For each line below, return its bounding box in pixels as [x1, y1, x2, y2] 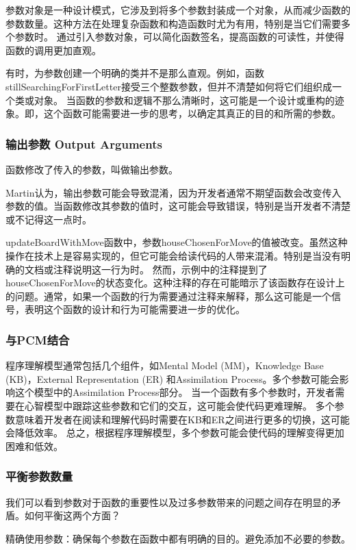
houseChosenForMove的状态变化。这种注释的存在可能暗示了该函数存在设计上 [5, 275, 345, 290]
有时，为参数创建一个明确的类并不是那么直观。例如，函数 [5, 66, 264, 80]
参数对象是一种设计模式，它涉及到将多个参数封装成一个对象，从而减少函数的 [5, 3, 351, 16]
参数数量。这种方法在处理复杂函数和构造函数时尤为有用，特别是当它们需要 [5, 16, 341, 30]
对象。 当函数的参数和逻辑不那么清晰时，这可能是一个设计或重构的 [34, 92, 335, 107]
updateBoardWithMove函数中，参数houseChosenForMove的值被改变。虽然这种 [5, 235, 348, 249]
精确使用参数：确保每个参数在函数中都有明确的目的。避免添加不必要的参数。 [5, 531, 351, 545]
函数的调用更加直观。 [5, 42, 101, 57]
